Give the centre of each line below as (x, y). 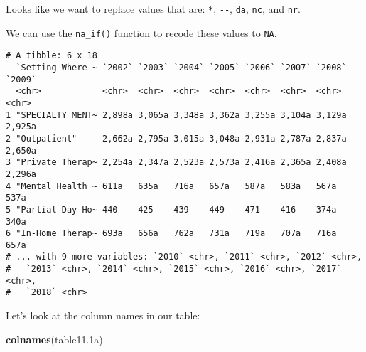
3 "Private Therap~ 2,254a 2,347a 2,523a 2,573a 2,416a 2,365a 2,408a (176, 162)
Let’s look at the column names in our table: (103, 315)
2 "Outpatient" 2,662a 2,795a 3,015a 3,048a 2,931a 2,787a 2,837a (176, 138)
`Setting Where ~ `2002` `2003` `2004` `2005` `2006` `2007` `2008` (181, 67)
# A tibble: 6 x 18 (52, 56)
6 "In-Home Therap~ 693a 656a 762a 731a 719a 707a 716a (171, 234)
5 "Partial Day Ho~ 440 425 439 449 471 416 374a (171, 209)
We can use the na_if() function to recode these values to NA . (141, 32)
